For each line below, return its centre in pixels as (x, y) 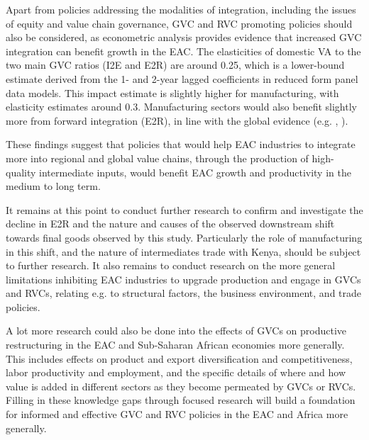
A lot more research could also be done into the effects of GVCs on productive (176, 331)
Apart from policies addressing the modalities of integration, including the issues (181, 9)
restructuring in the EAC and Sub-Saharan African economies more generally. (175, 345)
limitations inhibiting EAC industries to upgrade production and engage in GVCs (183, 279)
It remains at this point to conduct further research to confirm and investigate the (184, 209)
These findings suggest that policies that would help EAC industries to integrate (181, 144)
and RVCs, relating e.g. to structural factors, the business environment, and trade (184, 293)
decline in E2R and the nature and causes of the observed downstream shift (170, 224)
